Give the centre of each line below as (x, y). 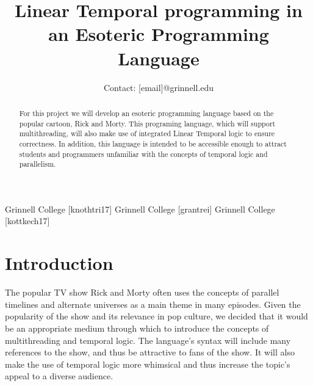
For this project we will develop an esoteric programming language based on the (146, 113)
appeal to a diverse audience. (59, 376)
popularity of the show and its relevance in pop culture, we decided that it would (156, 316)
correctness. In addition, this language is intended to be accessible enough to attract (153, 143)
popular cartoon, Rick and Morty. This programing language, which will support (147, 123)
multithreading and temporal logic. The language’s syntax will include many (148, 340)
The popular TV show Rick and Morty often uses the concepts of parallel (142, 292)
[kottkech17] (27, 221)
